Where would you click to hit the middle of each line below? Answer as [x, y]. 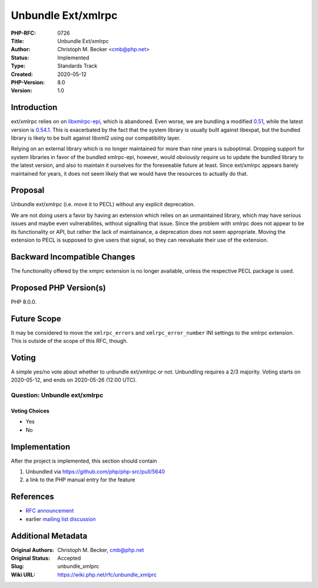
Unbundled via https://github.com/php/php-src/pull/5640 [95, 472]
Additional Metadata [49, 536]
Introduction [34, 108]
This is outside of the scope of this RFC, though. [69, 341]
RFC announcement [50, 511]
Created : [22, 74]
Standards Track [77, 66]
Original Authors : [32, 550]
